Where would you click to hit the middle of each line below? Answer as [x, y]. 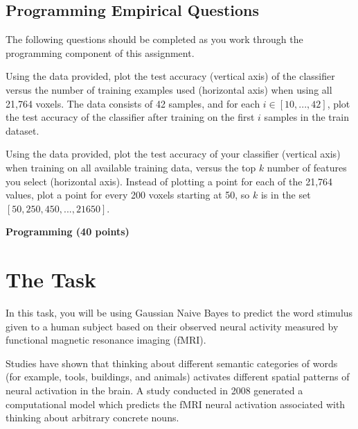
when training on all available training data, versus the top [131, 167]
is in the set [286, 195]
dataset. [23, 130]
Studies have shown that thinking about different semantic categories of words [172, 363]
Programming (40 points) [68, 232]
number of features [307, 167]
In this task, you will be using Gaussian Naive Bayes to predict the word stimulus [179, 313]
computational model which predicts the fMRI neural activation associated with [176, 404]
